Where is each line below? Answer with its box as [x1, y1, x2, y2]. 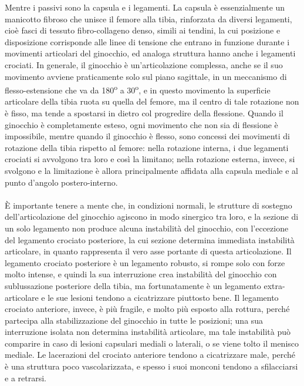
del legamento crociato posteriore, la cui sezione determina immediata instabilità [5, 233, 295, 246]
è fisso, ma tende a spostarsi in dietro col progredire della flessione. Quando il [5, 107, 283, 119]
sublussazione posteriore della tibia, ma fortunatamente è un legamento [5, 279, 261, 291]
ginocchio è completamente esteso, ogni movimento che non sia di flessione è [5, 118, 278, 130]
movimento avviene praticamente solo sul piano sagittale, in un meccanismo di [5, 70, 287, 82]
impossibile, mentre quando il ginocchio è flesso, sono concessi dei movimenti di [5, 130, 290, 142]
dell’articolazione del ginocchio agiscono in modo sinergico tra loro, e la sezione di [5, 210, 299, 223]
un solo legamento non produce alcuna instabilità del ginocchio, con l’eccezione [5, 221, 289, 234]
